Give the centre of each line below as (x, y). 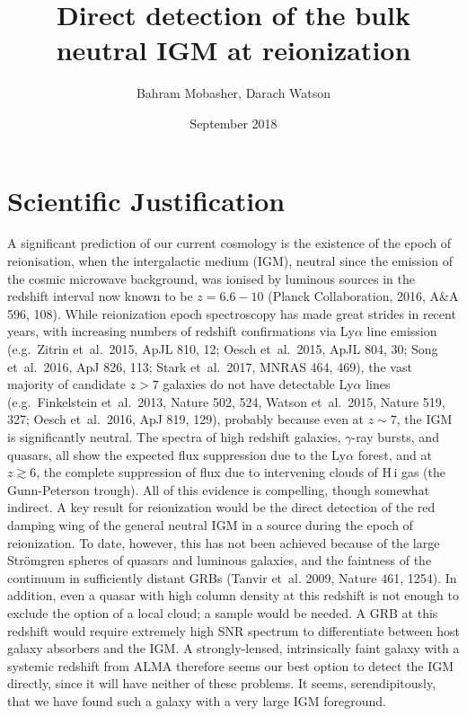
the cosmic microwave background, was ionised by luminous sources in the (211, 278)
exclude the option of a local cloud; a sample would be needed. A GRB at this (223, 612)
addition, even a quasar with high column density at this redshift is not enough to (233, 595)
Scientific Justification (146, 200)
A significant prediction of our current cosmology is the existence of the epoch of (229, 243)
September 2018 (233, 123)
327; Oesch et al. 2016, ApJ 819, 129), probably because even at (186, 419)
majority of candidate (66, 384)
